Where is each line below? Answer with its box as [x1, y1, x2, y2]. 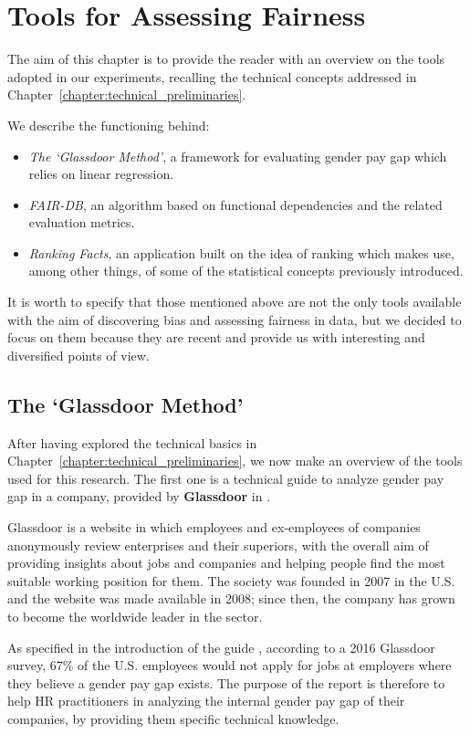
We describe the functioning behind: [7, 115, 210, 134]
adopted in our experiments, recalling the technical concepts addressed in [7, 67, 417, 86]
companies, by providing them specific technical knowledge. [7, 708, 339, 728]
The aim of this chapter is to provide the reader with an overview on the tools [7, 49, 445, 68]
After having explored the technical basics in [7, 433, 257, 452]
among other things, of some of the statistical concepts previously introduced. [28, 261, 464, 280]
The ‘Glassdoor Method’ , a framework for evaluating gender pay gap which [28, 146, 447, 165]
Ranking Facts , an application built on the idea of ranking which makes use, [28, 243, 454, 262]
